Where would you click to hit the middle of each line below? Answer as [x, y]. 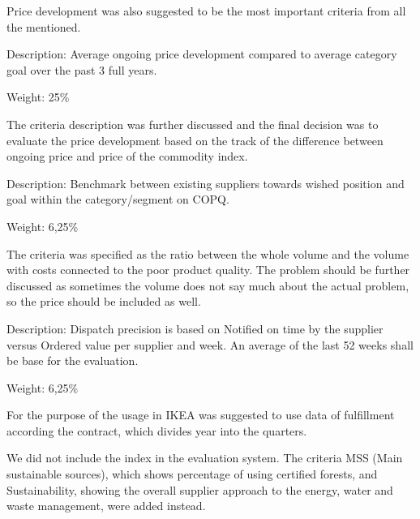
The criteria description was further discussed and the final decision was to [193, 124]
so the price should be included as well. [104, 301]
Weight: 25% [38, 97]
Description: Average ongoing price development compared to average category [202, 54]
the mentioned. [44, 26]
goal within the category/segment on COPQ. [118, 199]
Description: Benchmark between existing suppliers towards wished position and [206, 183]
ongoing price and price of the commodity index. [127, 156]
